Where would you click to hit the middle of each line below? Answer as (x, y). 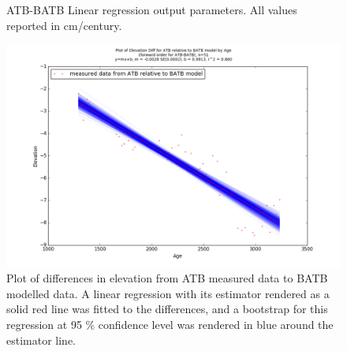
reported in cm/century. (64, 25)
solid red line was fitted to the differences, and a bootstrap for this (167, 309)
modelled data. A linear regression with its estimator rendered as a (168, 293)
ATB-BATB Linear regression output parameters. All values (152, 9)
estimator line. (41, 340)
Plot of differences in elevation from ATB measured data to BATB (167, 278)
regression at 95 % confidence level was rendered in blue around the (170, 324)
